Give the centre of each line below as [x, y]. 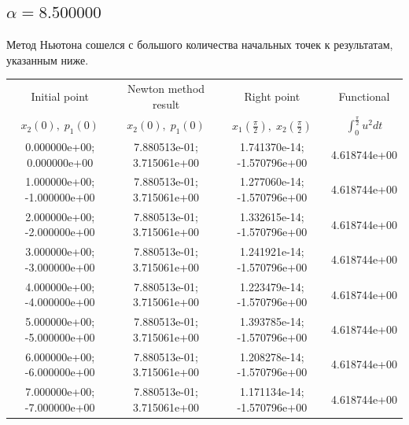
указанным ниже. [48, 59]
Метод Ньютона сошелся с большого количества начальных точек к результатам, [200, 44]
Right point [272, 96]
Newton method [166, 89]
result [166, 103]
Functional [364, 96]
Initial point [60, 96]
